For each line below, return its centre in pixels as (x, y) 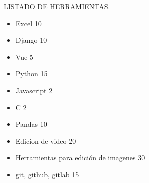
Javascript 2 (34, 90)
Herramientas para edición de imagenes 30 (80, 158)
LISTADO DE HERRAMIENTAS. (57, 6)
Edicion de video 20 (46, 141)
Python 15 (32, 73)
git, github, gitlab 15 (47, 174)
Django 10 (31, 40)
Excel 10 (29, 23)
